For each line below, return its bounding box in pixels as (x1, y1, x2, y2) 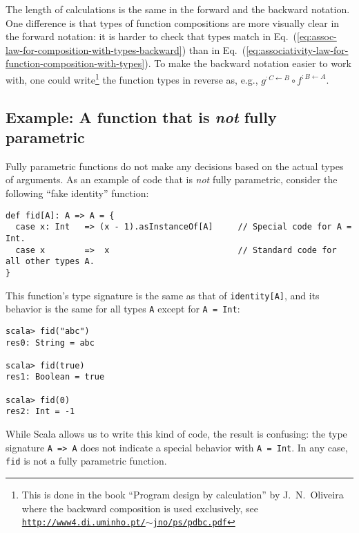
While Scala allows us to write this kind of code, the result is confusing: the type (6, 427, 347, 441)
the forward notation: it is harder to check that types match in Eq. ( (6, 29, 298, 44)
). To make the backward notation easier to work (144, 56, 351, 71)
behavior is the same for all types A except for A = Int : (6, 301, 240, 316)
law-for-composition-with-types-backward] (6, 42, 182, 57)
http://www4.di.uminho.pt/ (21, 518, 146, 528)
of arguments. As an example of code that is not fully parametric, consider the (6, 172, 338, 187)
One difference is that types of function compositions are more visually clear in (6, 15, 340, 30)
